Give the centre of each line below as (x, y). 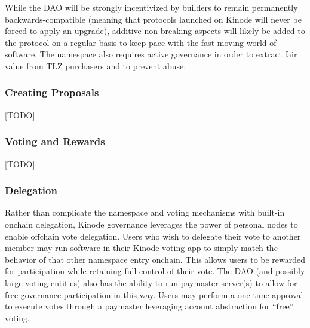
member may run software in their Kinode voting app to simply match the (141, 248)
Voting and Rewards (55, 141)
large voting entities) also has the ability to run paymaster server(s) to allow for (151, 282)
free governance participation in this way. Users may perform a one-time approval (154, 294)
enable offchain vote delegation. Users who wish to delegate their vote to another (153, 236)
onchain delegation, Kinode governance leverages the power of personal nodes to (151, 224)
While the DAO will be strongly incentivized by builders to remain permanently (151, 7)
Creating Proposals (52, 92)
